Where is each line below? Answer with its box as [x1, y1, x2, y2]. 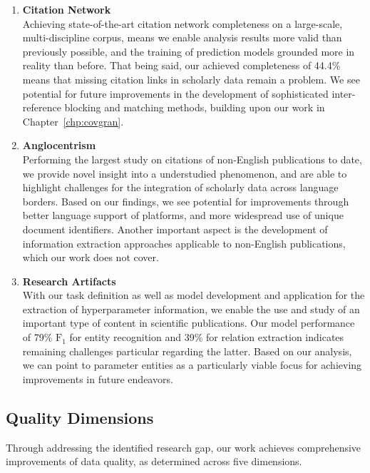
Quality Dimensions [6, 406, 154, 428]
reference [22, 100, 61, 115]
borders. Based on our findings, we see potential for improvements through [22, 193, 349, 208]
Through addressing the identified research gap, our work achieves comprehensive [6, 439, 361, 454]
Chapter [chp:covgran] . [22, 113, 124, 128]
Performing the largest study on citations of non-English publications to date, [22, 151, 362, 166]
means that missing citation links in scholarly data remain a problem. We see [22, 71, 360, 86]
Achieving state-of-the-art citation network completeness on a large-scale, [22, 16, 343, 31]
